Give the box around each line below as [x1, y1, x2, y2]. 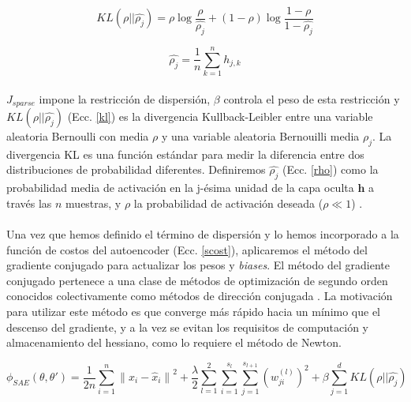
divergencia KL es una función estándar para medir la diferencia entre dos [6, 145, 364, 162]
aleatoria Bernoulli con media [6, 128, 149, 145]
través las [6, 194, 52, 211]
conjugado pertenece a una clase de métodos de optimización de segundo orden [6, 272, 388, 288]
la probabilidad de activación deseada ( [133, 194, 323, 211]
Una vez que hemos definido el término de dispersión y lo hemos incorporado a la [6, 226, 399, 242]
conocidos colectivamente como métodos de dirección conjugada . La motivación [6, 287, 393, 304]
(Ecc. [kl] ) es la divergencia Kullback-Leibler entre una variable [67, 108, 373, 125]
